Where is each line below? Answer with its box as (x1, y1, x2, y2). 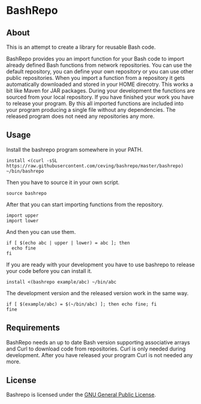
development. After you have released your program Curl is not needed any (6, 351, 193, 358)
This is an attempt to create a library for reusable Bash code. (6, 43, 156, 50)
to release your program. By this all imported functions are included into (6, 100, 184, 107)
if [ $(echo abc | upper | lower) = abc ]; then (6, 240, 130, 246)
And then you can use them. (6, 228, 76, 235)
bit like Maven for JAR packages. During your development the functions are (6, 87, 195, 94)
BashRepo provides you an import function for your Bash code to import (6, 55, 184, 62)
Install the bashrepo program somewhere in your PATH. (6, 145, 143, 153)
